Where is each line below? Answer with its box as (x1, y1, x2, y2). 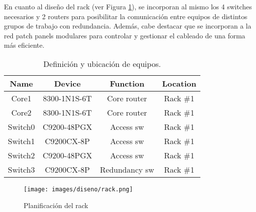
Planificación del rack (24, 200, 88, 210)
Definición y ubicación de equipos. (43, 58, 161, 69)
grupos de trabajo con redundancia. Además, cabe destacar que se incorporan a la (4, 21, 252, 31)
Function (109, 77, 145, 89)
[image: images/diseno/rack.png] (24, 185, 133, 193)
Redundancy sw (100, 163, 155, 175)
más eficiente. (4, 40, 45, 50)
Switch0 (8, 121, 35, 132)
